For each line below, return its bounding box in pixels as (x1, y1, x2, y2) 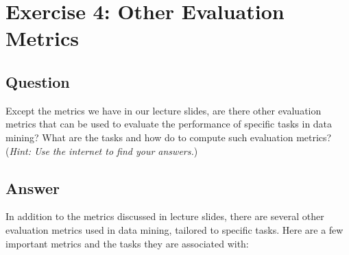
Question (5, 71, 70, 92)
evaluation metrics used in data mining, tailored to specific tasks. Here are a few (5, 222, 344, 236)
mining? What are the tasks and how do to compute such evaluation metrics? (5, 130, 332, 144)
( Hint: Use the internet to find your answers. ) (5, 143, 198, 158)
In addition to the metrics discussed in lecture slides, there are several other (5, 209, 324, 223)
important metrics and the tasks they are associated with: (5, 236, 249, 250)
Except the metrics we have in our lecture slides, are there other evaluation (5, 103, 322, 117)
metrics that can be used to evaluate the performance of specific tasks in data (5, 117, 333, 131)
